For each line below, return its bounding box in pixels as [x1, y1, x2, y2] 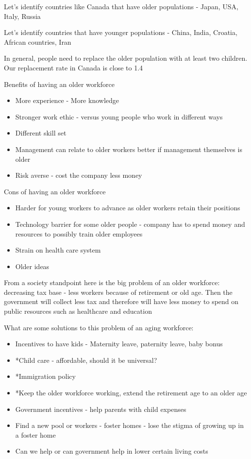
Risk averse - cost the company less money [15, 170, 142, 180]
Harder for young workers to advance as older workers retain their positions [15, 203, 240, 213]
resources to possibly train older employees [15, 228, 143, 238]
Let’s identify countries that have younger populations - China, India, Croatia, [4, 27, 237, 37]
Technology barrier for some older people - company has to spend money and [15, 219, 245, 229]
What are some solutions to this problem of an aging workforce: [4, 322, 194, 332]
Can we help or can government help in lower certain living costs [15, 446, 208, 456]
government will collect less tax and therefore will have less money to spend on [4, 296, 239, 306]
